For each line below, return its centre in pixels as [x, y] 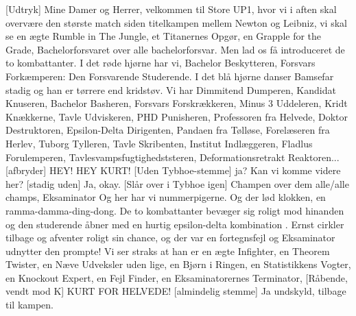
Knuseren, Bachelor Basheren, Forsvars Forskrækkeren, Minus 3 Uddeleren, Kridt [177, 103]
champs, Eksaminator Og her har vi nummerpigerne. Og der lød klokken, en [166, 197]
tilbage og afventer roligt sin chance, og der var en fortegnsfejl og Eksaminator [170, 238]
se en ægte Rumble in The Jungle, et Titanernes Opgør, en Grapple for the [164, 36]
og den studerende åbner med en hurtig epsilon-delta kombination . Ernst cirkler [175, 224]
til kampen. [30, 305]
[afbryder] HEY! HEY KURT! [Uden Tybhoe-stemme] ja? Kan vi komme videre [173, 170]
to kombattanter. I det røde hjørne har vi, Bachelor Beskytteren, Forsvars [161, 63]
